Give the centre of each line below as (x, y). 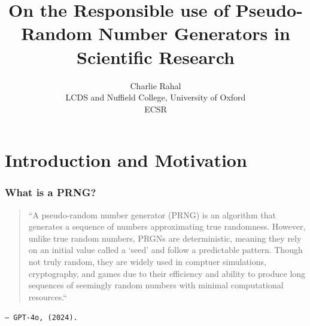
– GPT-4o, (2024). (41, 318)
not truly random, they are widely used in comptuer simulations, (147, 262)
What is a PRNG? (51, 192)
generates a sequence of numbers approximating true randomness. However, (167, 226)
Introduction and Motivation (126, 160)
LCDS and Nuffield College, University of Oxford (156, 97)
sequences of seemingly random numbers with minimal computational (156, 285)
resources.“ (48, 296)
